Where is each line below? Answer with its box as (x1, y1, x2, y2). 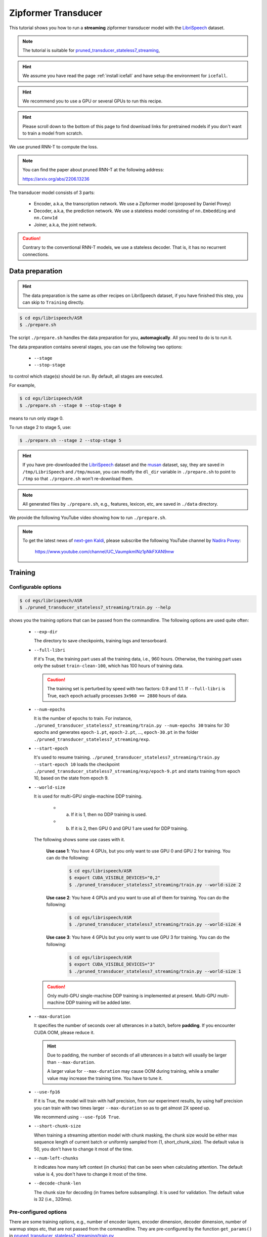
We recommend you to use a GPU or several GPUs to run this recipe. (22, 98, 163, 104)
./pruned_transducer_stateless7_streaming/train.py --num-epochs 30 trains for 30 (34, 722, 230, 728)
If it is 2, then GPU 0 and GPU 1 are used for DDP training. (71, 825, 188, 831)
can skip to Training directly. (22, 299, 85, 305)
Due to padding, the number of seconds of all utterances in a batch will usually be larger (47, 1052, 227, 1058)
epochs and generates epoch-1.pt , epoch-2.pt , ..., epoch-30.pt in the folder (34, 729, 199, 735)
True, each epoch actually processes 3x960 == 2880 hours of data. (47, 693, 187, 699)
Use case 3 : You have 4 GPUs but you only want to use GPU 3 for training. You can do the (46, 934, 230, 940)
